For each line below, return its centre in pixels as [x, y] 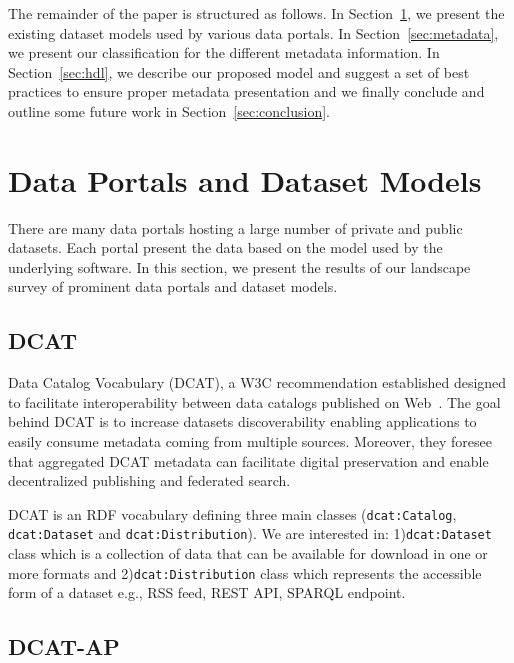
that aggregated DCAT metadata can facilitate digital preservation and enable [248, 460]
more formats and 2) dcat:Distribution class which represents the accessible [245, 572]
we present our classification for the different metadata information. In [224, 52]
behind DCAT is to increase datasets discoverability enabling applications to [242, 421]
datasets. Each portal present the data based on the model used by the [225, 247]
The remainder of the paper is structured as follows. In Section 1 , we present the [256, 13]
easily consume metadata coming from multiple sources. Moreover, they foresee [250, 441]
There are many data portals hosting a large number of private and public [235, 227]
